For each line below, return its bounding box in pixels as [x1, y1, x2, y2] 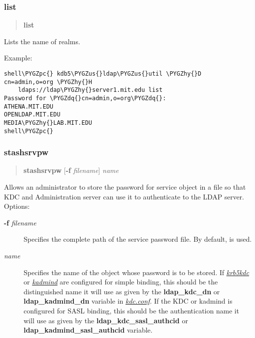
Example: [4, 53, 32, 63]
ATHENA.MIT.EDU [4, 103, 54, 110]
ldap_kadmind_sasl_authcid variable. [24, 325, 153, 335]
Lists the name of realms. [4, 36, 80, 46]
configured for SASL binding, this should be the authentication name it [24, 306, 239, 315]
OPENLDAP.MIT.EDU [4, 111, 61, 118]
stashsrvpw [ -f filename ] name [23, 165, 119, 175]
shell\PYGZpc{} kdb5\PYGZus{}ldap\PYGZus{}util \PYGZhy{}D [4, 70, 201, 77]
